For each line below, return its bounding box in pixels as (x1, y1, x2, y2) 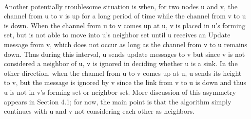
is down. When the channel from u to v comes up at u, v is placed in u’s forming (4, 20, 246, 30)
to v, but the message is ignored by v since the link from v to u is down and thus (4, 77, 247, 87)
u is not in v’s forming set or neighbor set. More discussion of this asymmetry (4, 86, 236, 97)
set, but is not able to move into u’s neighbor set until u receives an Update (4, 30, 231, 40)
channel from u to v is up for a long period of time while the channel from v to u (4, 11, 246, 21)
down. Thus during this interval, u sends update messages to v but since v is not (4, 49, 245, 59)
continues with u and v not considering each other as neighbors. (4, 106, 194, 116)
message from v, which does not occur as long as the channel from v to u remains (4, 39, 248, 49)
